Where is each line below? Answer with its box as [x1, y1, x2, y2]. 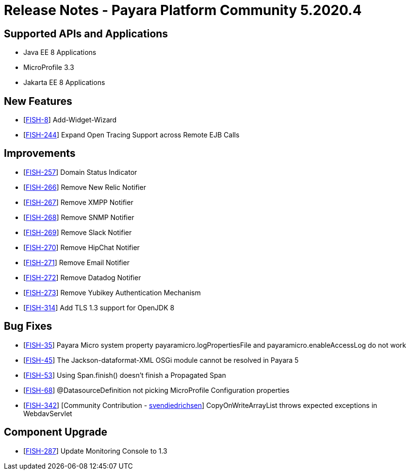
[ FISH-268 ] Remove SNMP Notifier [23, 213, 134, 221]
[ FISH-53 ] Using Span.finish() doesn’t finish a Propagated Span [23, 371, 226, 379]
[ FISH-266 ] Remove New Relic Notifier [23, 183, 146, 191]
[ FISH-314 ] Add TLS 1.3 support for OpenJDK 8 [23, 303, 175, 312]
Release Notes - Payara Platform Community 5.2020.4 [4, 2, 362, 18]
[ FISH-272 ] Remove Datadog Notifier [23, 273, 141, 282]
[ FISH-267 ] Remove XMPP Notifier [23, 198, 133, 206]
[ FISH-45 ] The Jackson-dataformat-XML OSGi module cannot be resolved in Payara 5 [23, 355, 299, 364]
